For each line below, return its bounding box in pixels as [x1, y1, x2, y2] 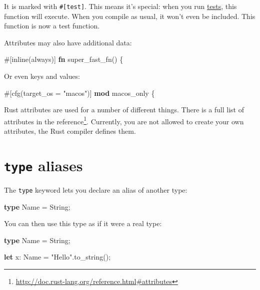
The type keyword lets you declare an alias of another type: [4, 184, 187, 195]
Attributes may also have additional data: [4, 37, 132, 47]
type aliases [4, 155, 83, 175]
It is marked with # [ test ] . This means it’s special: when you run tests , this [4, 1, 237, 11]
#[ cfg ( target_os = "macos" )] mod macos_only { [4, 87, 155, 98]
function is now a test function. [4, 20, 100, 31]
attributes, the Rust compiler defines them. [4, 126, 136, 136]
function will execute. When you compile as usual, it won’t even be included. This [4, 10, 255, 21]
